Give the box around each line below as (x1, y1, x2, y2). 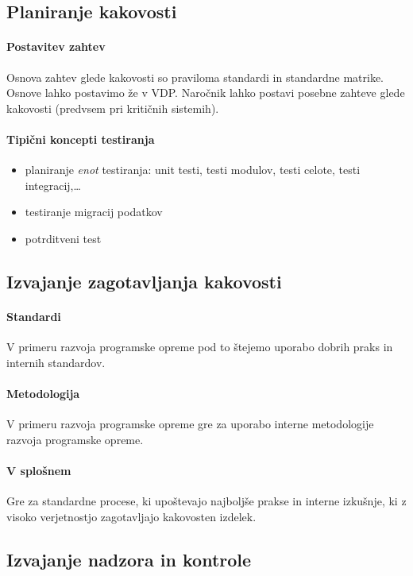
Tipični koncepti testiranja (6, 130, 155, 147)
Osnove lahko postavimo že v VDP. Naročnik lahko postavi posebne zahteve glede (6, 84, 405, 101)
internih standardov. (6, 354, 106, 370)
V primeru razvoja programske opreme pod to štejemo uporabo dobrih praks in (6, 338, 393, 355)
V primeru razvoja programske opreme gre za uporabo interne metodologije (6, 416, 374, 432)
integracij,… (25, 176, 81, 193)
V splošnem (6, 462, 71, 478)
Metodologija (6, 385, 80, 401)
